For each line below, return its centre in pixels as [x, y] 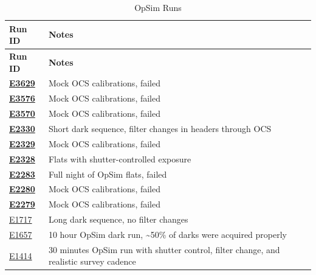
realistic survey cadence [92, 261]
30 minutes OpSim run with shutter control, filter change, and [164, 249]
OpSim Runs [158, 7]
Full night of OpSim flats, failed [108, 174]
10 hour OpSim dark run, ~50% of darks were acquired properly [167, 234]
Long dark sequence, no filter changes [118, 219]
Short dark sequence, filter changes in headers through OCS [160, 128]
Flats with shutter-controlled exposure [120, 158]
